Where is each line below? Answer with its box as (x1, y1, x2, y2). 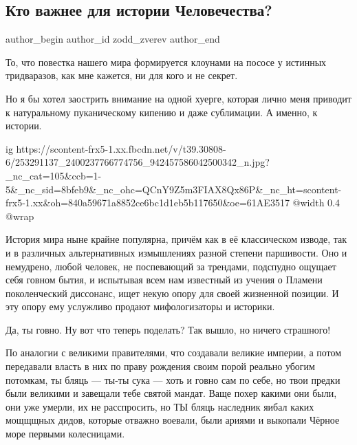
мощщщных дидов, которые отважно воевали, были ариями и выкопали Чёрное (6, 413, 340, 427)
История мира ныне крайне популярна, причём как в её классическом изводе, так (6, 232, 347, 246)
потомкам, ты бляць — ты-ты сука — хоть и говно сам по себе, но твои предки (6, 372, 340, 387)
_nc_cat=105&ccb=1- (6, 168, 102, 182)
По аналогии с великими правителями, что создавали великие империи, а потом (6, 345, 342, 360)
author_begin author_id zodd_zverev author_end (6, 32, 220, 46)
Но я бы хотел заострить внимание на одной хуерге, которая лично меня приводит (6, 91, 351, 105)
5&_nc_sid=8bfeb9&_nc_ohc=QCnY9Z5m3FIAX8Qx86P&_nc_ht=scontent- (6, 182, 342, 196)
